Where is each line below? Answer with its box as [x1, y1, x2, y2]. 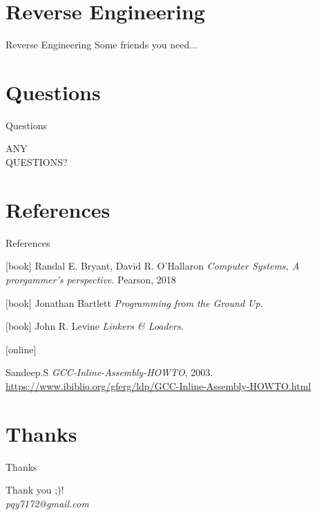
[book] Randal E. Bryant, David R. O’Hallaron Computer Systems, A [6, 259, 300, 273]
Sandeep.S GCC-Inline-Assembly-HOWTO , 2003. [6, 365, 213, 380]
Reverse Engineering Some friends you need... [6, 37, 198, 52]
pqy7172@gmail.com [6, 496, 89, 510]
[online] [6, 341, 37, 356]
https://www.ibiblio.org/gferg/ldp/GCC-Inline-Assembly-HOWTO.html [6, 378, 311, 393]
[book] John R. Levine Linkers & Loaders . [6, 319, 184, 333]
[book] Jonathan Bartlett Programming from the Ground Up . [6, 295, 263, 310]
